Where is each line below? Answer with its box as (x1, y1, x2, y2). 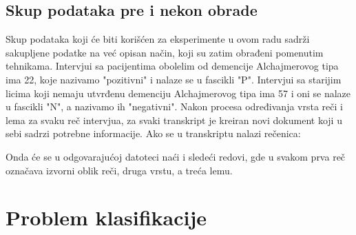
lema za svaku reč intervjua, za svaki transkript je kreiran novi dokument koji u (6, 112, 342, 127)
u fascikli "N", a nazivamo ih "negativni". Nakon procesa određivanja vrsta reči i (6, 99, 343, 114)
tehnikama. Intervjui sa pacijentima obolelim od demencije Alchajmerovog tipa (6, 59, 339, 73)
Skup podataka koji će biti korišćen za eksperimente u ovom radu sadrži (6, 32, 310, 46)
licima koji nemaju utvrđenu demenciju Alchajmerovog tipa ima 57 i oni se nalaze (6, 85, 351, 100)
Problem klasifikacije (6, 203, 207, 232)
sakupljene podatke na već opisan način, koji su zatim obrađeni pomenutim (6, 45, 324, 59)
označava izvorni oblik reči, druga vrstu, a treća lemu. (6, 163, 233, 177)
